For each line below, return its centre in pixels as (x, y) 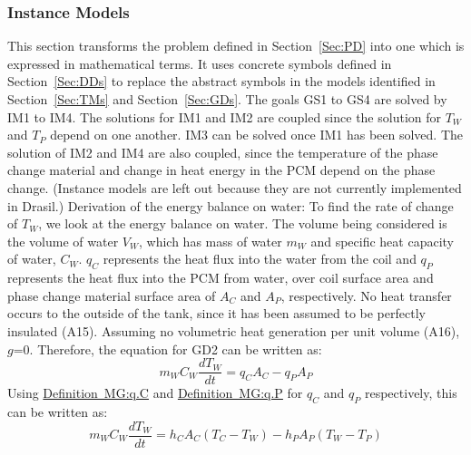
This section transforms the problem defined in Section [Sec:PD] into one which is (236, 46)
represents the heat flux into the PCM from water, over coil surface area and (221, 278)
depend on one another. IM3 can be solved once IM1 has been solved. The (257, 135)
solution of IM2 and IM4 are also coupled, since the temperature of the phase (223, 152)
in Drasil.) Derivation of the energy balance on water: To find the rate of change (231, 205)
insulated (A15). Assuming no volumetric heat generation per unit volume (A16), (234, 330)
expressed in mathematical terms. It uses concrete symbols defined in (200, 63)
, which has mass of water (211, 241)
